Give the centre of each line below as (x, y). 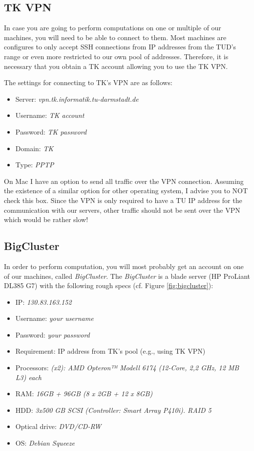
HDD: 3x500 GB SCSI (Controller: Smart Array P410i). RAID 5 (113, 410)
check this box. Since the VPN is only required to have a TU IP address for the (123, 200)
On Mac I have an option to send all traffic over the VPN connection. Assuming (124, 181)
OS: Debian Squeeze (45, 443)
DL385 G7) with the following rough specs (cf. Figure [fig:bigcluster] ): (109, 285)
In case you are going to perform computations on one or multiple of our (113, 28)
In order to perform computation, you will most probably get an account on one (124, 266)
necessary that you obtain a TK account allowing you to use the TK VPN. (116, 66)
